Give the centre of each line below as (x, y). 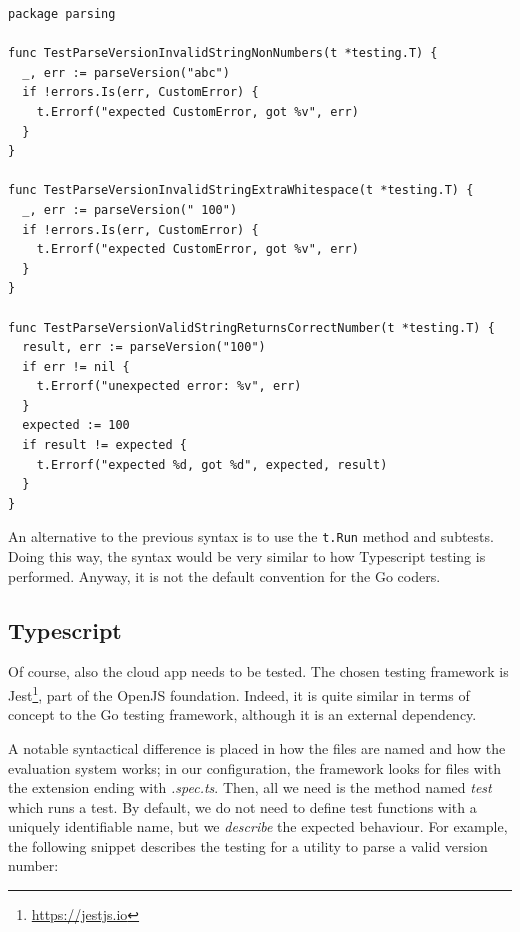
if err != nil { (76, 366)
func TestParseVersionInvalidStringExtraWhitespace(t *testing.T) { (241, 190)
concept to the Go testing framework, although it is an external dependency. (242, 714)
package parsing (62, 14)
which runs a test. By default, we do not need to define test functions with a (242, 806)
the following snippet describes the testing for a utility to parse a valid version (248, 845)
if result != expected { (104, 445)
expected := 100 (76, 425)
